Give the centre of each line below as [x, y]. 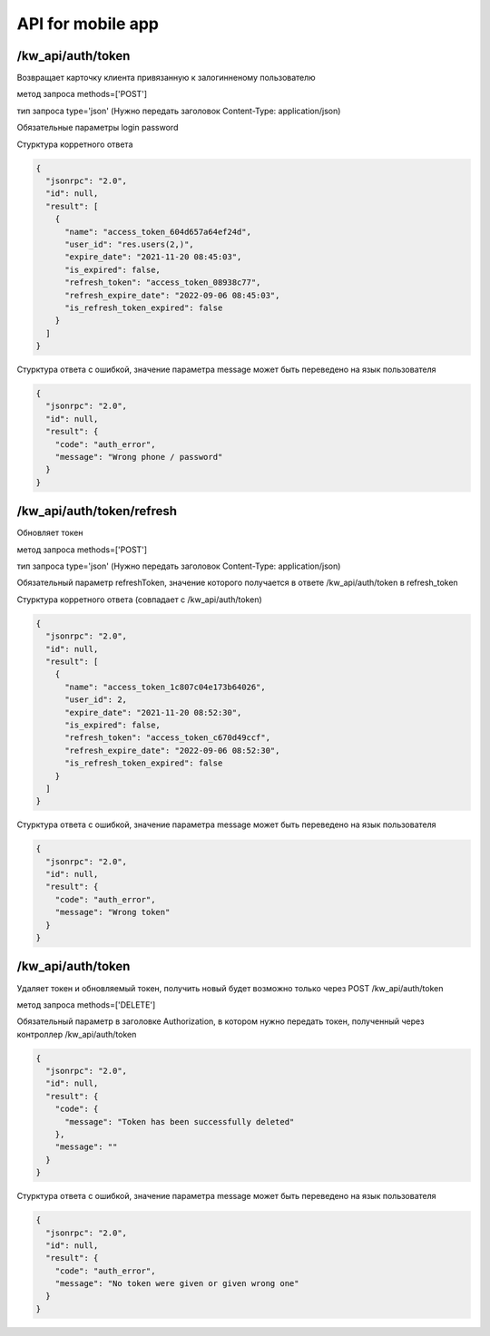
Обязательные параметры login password [98, 128]
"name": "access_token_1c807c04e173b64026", [166, 687]
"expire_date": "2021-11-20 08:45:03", [153, 257]
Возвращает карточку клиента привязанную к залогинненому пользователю [167, 78]
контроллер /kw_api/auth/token [77, 1034]
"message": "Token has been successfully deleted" [180, 1121]
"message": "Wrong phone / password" [139, 457]
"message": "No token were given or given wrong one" [177, 1284]
